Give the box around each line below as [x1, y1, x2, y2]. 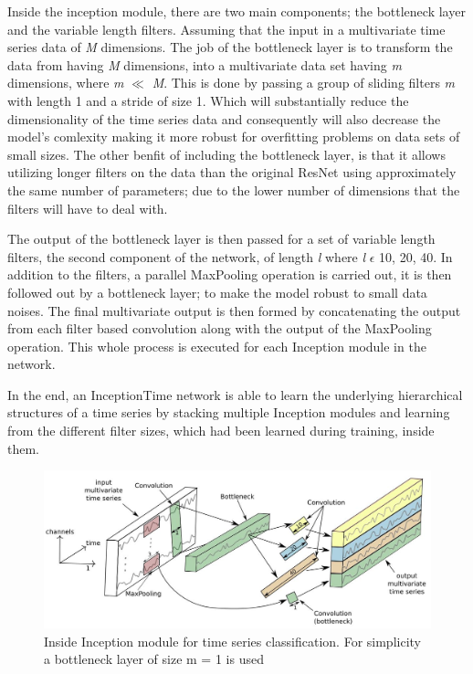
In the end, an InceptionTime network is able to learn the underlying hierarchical [7, 384, 463, 404]
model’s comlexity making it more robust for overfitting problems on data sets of [7, 127, 460, 146]
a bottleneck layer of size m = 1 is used [44, 649, 264, 669]
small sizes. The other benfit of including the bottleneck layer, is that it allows [7, 144, 446, 163]
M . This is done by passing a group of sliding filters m [152, 73, 456, 92]
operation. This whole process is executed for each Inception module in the [7, 336, 426, 355]
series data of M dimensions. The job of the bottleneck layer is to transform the [7, 37, 453, 57]
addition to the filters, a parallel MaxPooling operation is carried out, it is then [7, 265, 452, 284]
